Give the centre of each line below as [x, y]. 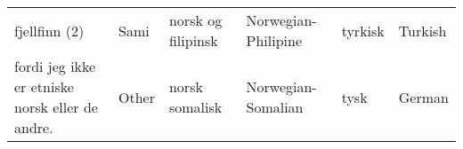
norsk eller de [56, 107]
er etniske [44, 86]
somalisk [195, 107]
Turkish [422, 30]
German [423, 97]
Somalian [275, 107]
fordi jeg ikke [55, 66]
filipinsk [193, 40]
